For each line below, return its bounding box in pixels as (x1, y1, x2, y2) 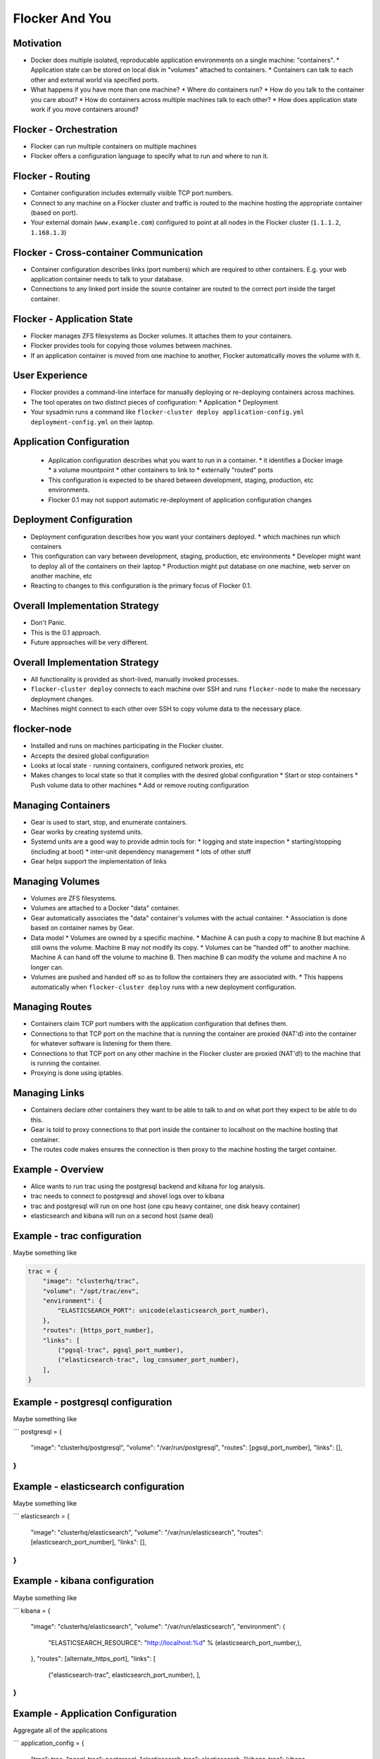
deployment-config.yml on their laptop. (30, 417, 155, 426)
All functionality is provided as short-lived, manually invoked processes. (30, 675, 239, 684)
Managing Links (13, 1087, 84, 1099)
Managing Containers (13, 799, 110, 811)
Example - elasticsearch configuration (13, 1480, 185, 1492)
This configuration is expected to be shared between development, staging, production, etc (48, 476, 314, 484)
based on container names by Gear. (30, 924, 134, 932)
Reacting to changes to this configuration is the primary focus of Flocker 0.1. (30, 581, 252, 590)
